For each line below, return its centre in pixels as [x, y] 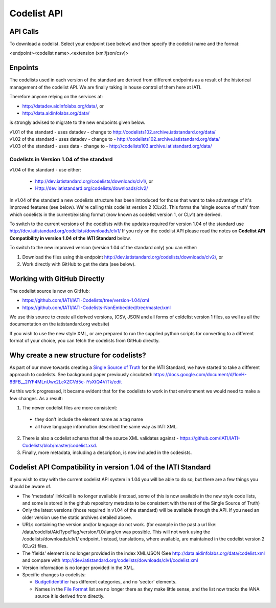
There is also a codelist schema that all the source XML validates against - [100, 438]
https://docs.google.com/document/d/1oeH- [200, 375]
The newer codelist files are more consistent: [70, 408]
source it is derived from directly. [70, 596]
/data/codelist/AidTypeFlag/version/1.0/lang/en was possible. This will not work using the [116, 532]
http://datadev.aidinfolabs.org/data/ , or [63, 106]
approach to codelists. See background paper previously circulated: [81, 375]
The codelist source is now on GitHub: [50, 291]
